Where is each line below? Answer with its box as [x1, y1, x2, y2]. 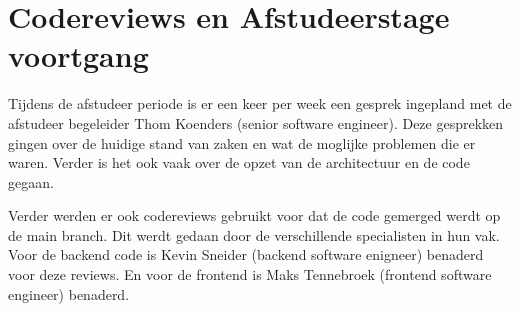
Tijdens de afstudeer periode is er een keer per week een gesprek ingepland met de [8, 93, 512, 114]
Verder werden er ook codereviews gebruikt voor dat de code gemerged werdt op [8, 205, 501, 226]
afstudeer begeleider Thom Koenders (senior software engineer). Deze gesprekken [8, 112, 504, 133]
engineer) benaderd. [8, 283, 130, 304]
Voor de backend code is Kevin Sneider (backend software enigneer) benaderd [8, 244, 484, 265]
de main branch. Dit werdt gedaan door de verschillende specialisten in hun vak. [8, 224, 500, 245]
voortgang [8, 35, 149, 76]
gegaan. [8, 171, 54, 192]
